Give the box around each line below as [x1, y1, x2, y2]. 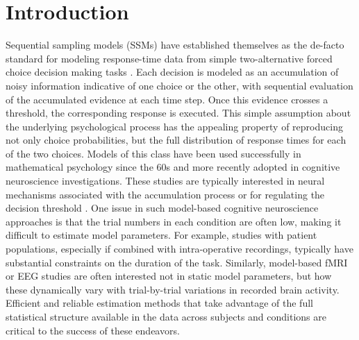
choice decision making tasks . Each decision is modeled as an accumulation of [6, 65, 339, 79]
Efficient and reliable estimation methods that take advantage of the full [6, 296, 313, 310]
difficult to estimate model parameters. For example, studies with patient [6, 228, 317, 242]
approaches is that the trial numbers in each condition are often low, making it [6, 214, 342, 228]
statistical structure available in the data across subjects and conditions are [6, 309, 326, 323]
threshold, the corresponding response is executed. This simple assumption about [6, 105, 351, 120]
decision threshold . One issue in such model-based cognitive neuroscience [6, 201, 319, 215]
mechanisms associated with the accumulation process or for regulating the [6, 187, 325, 201]
